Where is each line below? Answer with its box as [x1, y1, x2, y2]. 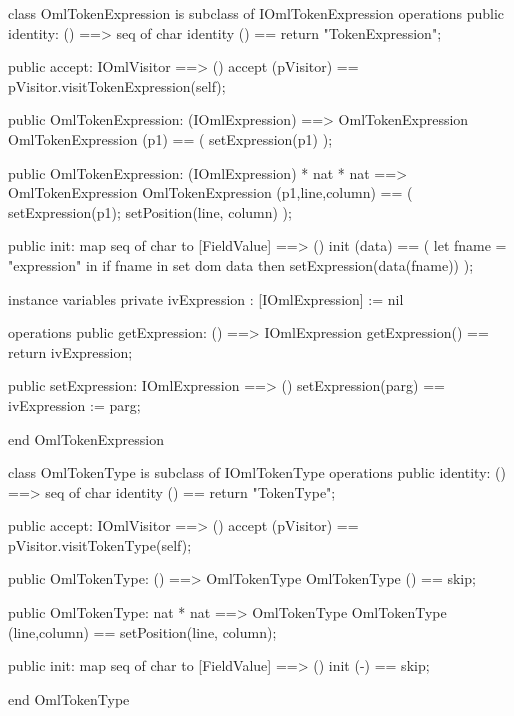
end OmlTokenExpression [8, 428, 164, 449]
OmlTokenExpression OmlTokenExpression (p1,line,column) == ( [8, 182, 413, 203]
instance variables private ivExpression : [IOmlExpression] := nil [8, 288, 404, 309]
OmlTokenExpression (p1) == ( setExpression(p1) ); [8, 128, 333, 149]
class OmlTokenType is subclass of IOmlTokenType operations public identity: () [8, 462, 506, 483]
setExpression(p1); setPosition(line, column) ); [8, 201, 292, 222]
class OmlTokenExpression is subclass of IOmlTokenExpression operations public [8, 3, 505, 23]
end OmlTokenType [8, 688, 130, 709]
